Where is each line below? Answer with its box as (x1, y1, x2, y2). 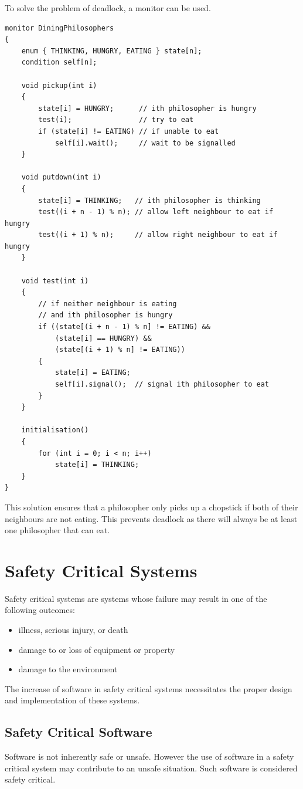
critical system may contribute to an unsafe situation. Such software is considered (5, 761, 298, 774)
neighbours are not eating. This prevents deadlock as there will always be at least (5, 512, 298, 524)
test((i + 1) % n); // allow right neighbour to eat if (38, 231, 278, 239)
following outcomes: (5, 604, 75, 616)
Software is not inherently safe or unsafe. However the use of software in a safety (5, 750, 294, 763)
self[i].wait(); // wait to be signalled (55, 138, 236, 147)
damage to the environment (18, 663, 118, 675)
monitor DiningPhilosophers (5, 23, 114, 32)
